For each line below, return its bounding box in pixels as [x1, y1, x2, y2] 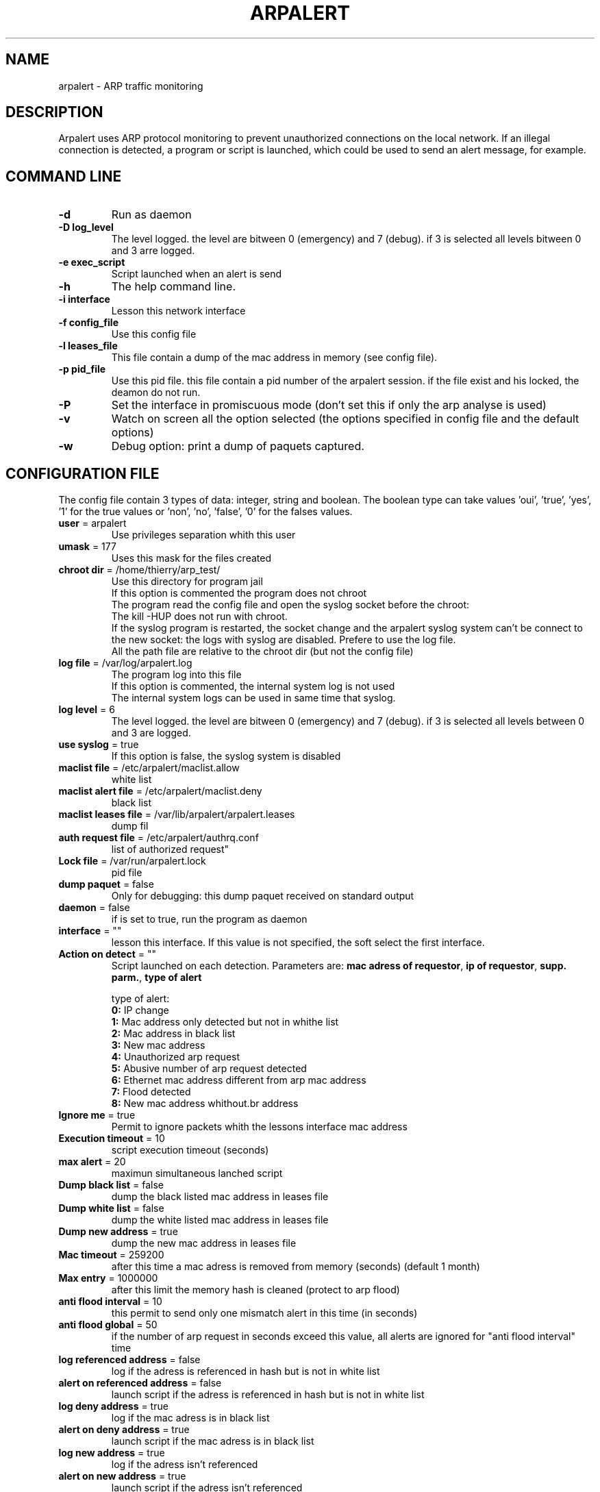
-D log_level [58, 221, 114, 234]
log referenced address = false [58, 1354, 201, 1366]
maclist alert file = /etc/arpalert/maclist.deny [58, 785, 262, 797]
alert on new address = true [58, 1470, 186, 1482]
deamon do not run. [111, 386, 201, 399]
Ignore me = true [58, 1109, 136, 1121]
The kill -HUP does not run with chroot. [111, 610, 288, 623]
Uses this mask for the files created [111, 552, 271, 564]
